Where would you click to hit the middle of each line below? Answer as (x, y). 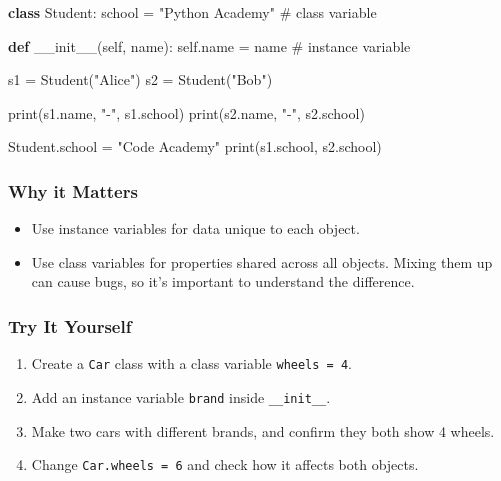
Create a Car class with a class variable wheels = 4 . (191, 363)
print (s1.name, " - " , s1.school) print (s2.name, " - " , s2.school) (186, 112)
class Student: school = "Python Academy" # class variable (192, 12)
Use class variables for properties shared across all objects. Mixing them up (262, 261)
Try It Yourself (70, 325)
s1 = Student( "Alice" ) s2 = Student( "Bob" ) (140, 79)
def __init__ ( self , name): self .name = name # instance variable (209, 45)
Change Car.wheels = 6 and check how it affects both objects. (225, 464)
